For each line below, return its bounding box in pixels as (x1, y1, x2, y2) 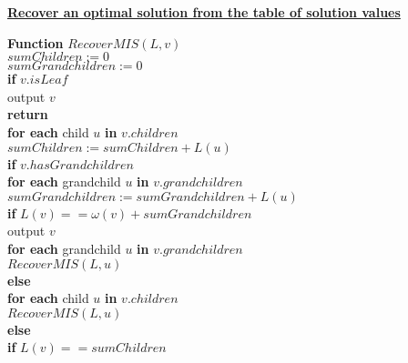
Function (7, 33, 64, 52)
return (7, 105, 48, 124)
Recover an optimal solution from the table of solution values (7, 3, 401, 21)
